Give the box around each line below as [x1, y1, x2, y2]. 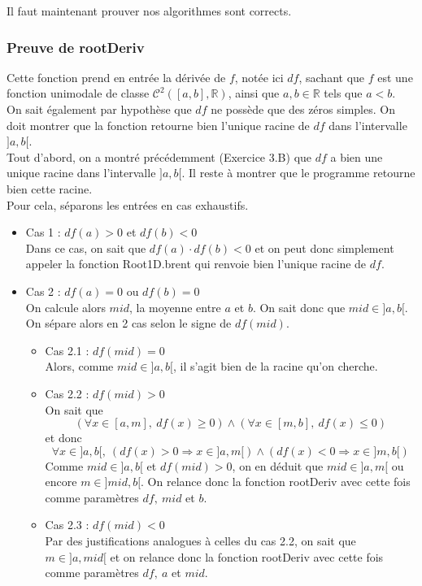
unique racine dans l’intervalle [7, 164, 156, 181]
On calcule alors [25, 298, 106, 315]
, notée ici [234, 68, 284, 85]
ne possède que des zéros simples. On [211, 101, 395, 117]
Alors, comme [45, 358, 114, 375]
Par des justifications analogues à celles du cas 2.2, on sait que [45, 532, 356, 549]
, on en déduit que [232, 457, 324, 474]
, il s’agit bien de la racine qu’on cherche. [172, 358, 378, 375]
